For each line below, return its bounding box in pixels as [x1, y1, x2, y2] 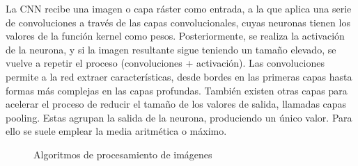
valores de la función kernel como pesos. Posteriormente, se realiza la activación [6, 28, 345, 43]
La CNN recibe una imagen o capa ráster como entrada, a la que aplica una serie [6, 1, 352, 15]
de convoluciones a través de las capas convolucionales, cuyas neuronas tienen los [6, 15, 350, 29]
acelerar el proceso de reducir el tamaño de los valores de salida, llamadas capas [6, 97, 347, 111]
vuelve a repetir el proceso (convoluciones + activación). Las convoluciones [6, 56, 325, 70]
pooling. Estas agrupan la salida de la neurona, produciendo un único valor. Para [6, 110, 352, 124]
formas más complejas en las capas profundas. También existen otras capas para [6, 83, 348, 97]
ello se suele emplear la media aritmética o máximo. [6, 124, 227, 138]
